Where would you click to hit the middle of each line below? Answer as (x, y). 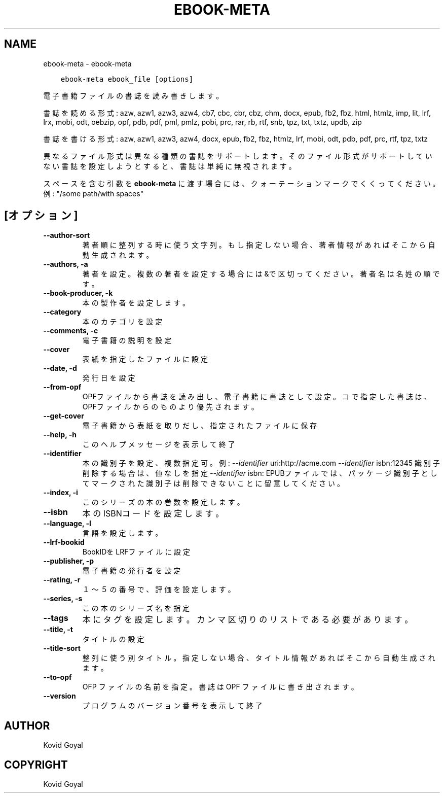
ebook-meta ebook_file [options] (127, 79)
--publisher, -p (69, 561)
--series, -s (63, 599)
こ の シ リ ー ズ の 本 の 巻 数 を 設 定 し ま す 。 (163, 502)
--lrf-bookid (64, 542)
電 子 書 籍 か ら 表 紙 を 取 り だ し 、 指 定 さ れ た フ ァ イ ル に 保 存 (200, 426)
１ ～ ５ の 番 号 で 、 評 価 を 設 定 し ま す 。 (159, 590)
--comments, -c (71, 331)
